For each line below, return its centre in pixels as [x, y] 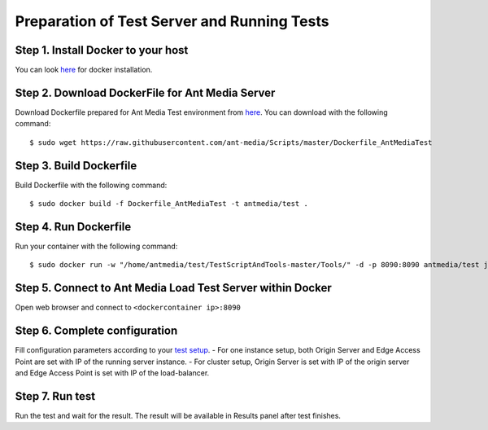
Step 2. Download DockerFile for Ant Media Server [145, 92]
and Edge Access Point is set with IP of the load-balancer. [112, 373]
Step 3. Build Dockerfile [76, 166]
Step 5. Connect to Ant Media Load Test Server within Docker [174, 288]
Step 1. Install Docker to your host [102, 50]
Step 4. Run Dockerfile [73, 227]
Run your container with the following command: [96, 246]
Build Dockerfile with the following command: [91, 185]
